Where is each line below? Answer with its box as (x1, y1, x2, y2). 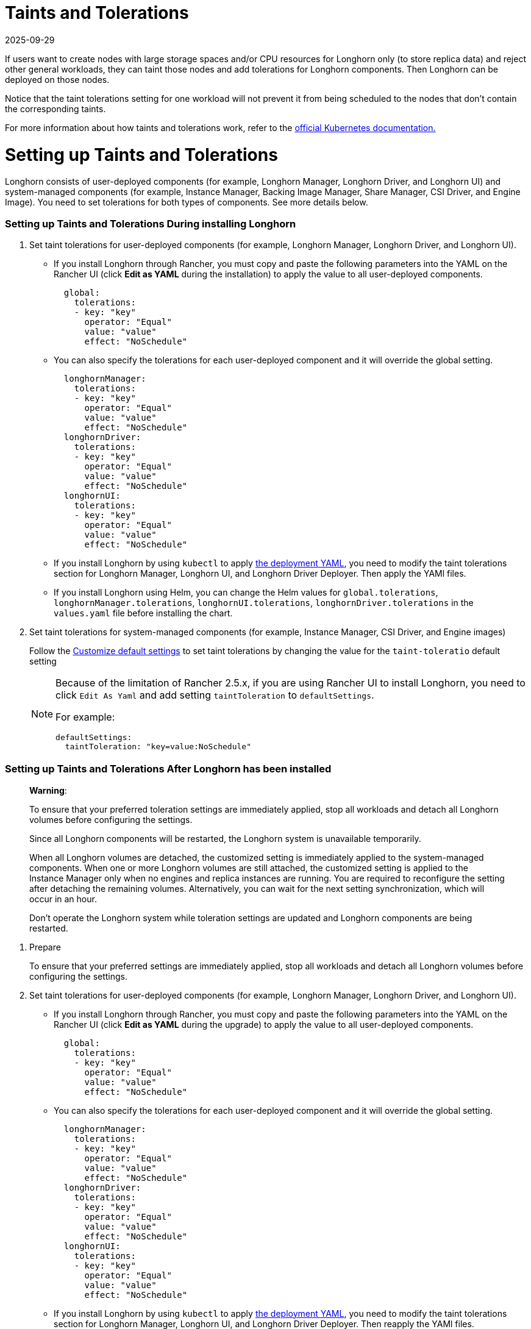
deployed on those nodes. (5, 74, 110, 85)
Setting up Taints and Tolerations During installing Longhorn (5, 217, 296, 230)
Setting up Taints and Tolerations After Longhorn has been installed (5, 763, 332, 775)
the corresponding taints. (5, 103, 106, 114)
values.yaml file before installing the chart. (54, 608, 233, 618)
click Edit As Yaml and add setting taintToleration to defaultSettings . (55, 689, 374, 701)
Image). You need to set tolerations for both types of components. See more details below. (5, 197, 368, 208)
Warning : (29, 785, 67, 796)
